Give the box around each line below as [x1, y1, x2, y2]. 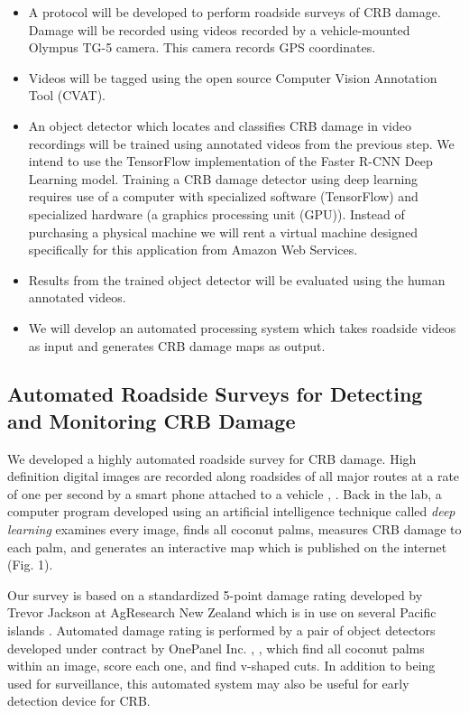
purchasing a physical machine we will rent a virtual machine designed [28, 222, 418, 241]
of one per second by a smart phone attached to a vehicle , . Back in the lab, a [7, 484, 442, 503]
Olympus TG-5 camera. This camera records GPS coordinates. [28, 38, 376, 57]
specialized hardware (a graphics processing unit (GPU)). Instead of [28, 204, 405, 223]
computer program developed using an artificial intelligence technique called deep [7, 502, 455, 521]
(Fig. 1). [7, 555, 53, 574]
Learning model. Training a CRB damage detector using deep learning [28, 169, 418, 188]
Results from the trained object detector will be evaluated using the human [28, 270, 446, 289]
